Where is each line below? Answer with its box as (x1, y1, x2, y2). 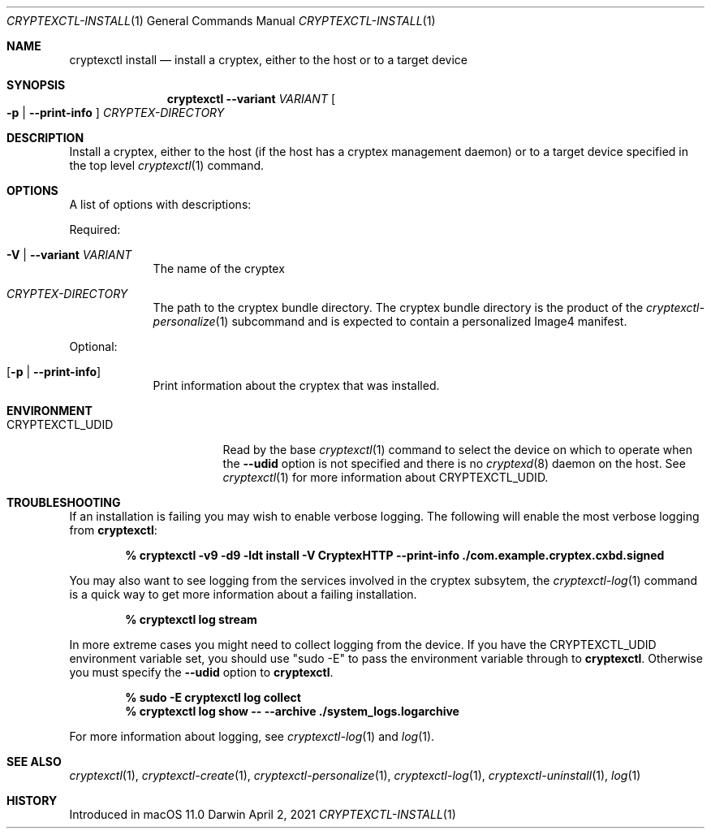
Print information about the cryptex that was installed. (153, 379, 440, 392)
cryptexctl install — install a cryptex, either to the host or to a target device (69, 53, 468, 67)
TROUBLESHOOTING (6, 495, 121, 509)
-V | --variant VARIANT (6, 248, 132, 262)
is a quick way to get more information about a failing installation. (69, 587, 417, 601)
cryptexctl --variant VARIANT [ (166, 92, 335, 106)
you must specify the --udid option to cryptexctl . (69, 665, 334, 679)
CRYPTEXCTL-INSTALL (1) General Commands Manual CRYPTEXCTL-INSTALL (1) (6, 14, 436, 28)
